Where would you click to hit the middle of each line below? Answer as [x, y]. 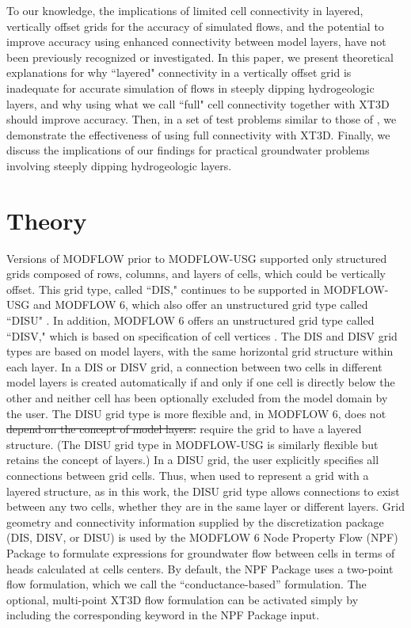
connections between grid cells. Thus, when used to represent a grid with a [188, 475]
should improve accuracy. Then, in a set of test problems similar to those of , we [202, 119]
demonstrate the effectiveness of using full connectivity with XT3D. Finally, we [198, 134]
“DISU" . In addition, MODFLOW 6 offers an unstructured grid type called [190, 320]
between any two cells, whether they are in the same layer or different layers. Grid [205, 506]
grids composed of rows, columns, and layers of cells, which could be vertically [196, 274]
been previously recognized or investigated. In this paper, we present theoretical [200, 57]
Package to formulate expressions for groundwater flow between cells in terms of [201, 552]
